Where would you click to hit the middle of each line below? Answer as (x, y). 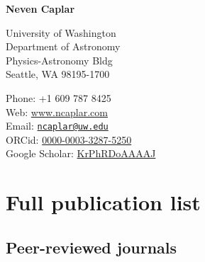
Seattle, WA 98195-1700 (58, 74)
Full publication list (103, 202)
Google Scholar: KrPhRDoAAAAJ (81, 153)
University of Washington (61, 32)
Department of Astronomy (63, 46)
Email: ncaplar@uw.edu (57, 126)
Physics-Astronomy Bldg (59, 60)
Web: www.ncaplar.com (57, 112)
